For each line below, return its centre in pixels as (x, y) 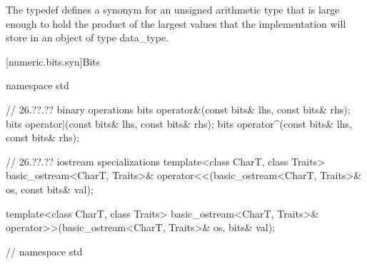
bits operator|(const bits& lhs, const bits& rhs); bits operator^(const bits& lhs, (179, 123)
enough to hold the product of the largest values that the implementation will (176, 23)
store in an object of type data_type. (87, 37)
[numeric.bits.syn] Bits (53, 61)
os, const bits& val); (50, 189)
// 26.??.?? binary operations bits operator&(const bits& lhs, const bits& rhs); (178, 109)
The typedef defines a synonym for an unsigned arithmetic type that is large (173, 9)
